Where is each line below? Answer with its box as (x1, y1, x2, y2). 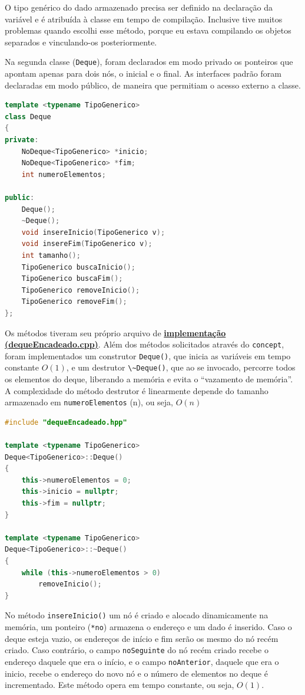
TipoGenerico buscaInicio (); (21, 263, 135, 271)
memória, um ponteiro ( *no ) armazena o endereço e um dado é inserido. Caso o (5, 621, 292, 633)
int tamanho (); (21, 251, 81, 260)
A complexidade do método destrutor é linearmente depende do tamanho (5, 384, 268, 396)
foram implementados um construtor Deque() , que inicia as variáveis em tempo (5, 349, 291, 362)
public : (5, 193, 35, 202)
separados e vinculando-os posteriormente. (5, 35, 157, 48)
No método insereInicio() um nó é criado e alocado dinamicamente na (5, 609, 268, 621)
